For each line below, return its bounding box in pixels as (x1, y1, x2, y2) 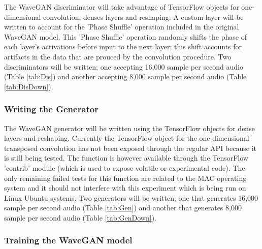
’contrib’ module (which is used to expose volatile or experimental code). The (4, 162, 245, 173)
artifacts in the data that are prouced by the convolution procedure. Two (4, 51, 232, 61)
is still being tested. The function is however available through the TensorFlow (4, 152, 248, 163)
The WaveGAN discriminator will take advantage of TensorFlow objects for (4, 2, 239, 12)
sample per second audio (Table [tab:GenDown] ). (4, 212, 156, 223)
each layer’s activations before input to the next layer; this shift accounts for (4, 41, 242, 52)
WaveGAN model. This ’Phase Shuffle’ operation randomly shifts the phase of (4, 31, 247, 42)
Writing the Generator (4, 103, 99, 115)
